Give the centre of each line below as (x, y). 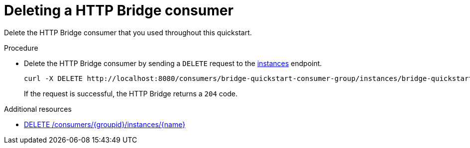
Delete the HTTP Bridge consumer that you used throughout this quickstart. (128, 32)
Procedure (21, 48)
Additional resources (38, 109)
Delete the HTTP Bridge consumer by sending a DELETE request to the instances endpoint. (173, 63)
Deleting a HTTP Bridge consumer (119, 10)
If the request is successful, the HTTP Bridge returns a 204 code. (131, 93)
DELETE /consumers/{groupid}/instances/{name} (105, 124)
